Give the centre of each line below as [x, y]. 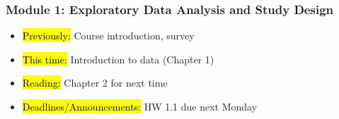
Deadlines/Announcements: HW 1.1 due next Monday [140, 106]
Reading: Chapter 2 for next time [95, 83]
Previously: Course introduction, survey [108, 36]
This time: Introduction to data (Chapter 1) [118, 59]
